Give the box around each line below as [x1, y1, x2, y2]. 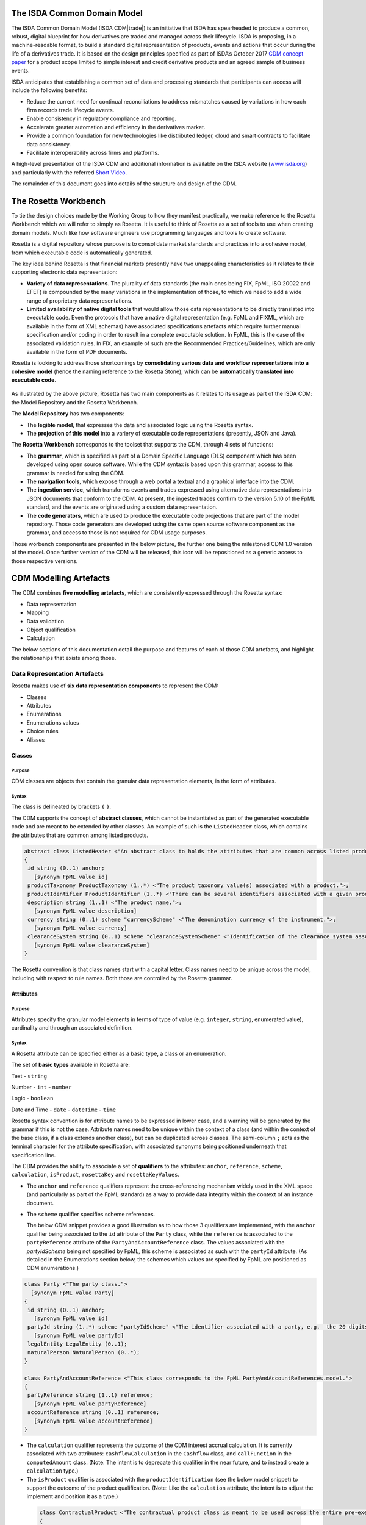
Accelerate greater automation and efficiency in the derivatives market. [26, 123, 206, 131]
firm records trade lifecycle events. [26, 107, 115, 114]
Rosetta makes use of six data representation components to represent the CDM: [11, 682, 219, 689]
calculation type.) [26, 1467, 79, 1474]
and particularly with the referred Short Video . [11, 168, 127, 176]
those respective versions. [11, 557, 78, 564]
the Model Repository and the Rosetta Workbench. [11, 398, 138, 406]
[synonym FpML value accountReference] [34, 1417, 153, 1424]
